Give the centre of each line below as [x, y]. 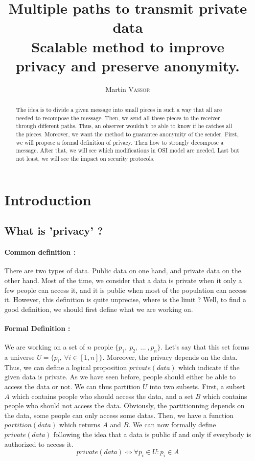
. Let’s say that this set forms [205, 347]
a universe [20, 357]
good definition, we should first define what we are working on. [99, 309]
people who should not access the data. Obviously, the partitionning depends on [125, 406]
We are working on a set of [45, 347]
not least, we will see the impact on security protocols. [85, 159]
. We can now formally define [172, 425]
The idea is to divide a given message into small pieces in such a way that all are [119, 110]
